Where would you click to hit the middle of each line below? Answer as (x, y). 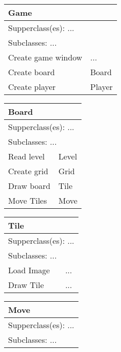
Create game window (45, 57)
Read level (27, 156)
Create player (32, 87)
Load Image (29, 270)
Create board (32, 72)
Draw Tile (26, 285)
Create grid (28, 171)
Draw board (29, 186)
